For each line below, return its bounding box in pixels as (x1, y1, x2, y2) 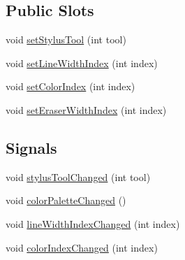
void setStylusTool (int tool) (6, 32, 126, 47)
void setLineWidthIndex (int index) (6, 55, 158, 70)
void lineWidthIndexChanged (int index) (6, 216, 180, 231)
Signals (6, 136, 57, 158)
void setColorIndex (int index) (6, 79, 135, 94)
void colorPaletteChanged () (6, 193, 126, 208)
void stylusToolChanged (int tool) (6, 169, 151, 184)
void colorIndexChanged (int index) (6, 240, 158, 254)
